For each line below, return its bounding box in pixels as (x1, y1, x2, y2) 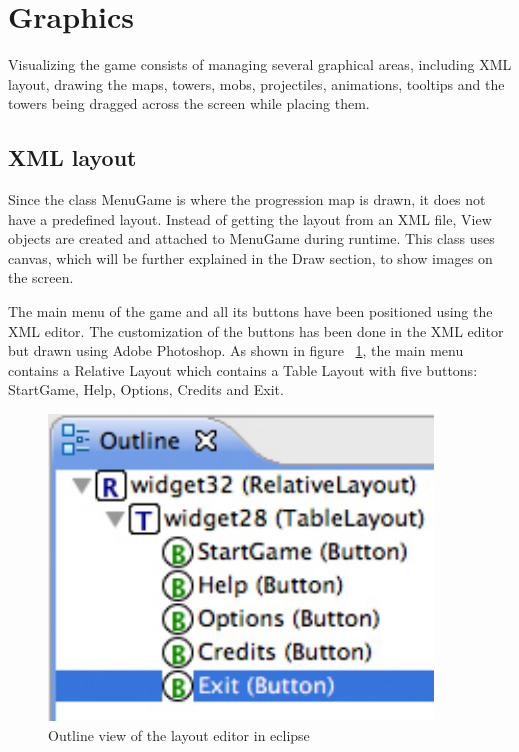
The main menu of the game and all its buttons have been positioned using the (8, 301, 493, 322)
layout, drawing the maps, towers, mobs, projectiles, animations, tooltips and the (8, 73, 505, 94)
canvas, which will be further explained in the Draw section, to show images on (8, 247, 493, 268)
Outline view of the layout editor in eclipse (48, 724, 310, 745)
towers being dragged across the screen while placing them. (8, 93, 370, 114)
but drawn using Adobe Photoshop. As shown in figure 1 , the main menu (8, 340, 464, 361)
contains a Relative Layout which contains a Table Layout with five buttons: (8, 359, 478, 380)
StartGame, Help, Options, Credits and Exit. (8, 379, 284, 400)
